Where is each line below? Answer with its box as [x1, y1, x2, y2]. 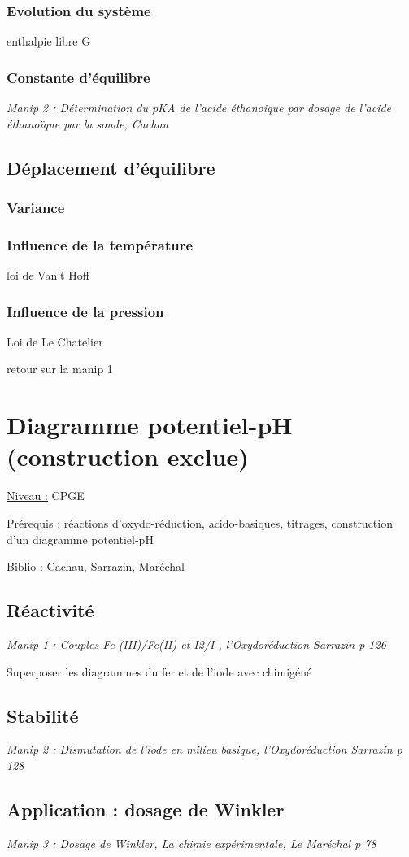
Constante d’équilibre [7, 67, 150, 87]
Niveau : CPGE [7, 487, 85, 504]
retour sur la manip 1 [7, 360, 113, 377]
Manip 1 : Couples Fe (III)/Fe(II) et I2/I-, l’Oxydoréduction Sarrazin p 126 [7, 635, 386, 652]
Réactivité [7, 598, 94, 623]
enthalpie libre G [7, 33, 91, 50]
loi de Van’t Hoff [7, 267, 89, 284]
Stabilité [7, 703, 79, 728]
